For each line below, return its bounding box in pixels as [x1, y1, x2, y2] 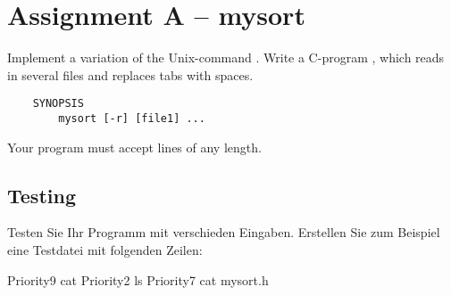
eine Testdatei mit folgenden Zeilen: [7, 241, 203, 259]
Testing [7, 181, 76, 209]
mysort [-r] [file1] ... [58, 111, 205, 125]
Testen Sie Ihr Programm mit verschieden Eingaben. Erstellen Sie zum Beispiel [7, 223, 440, 242]
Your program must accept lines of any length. [7, 137, 262, 156]
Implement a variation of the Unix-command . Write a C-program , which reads [7, 48, 445, 67]
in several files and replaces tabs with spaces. [7, 65, 254, 84]
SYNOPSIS [32, 97, 84, 111]
